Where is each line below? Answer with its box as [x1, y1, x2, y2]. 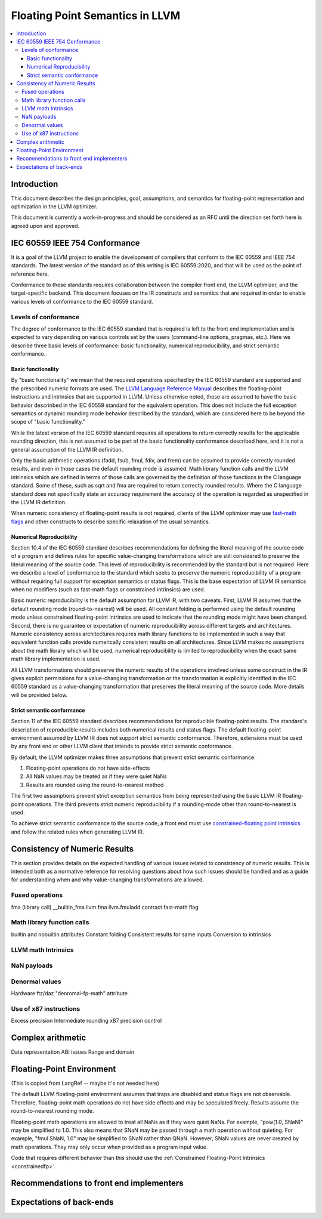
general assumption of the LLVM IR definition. [11, 446, 123, 453]
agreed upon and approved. [11, 222, 80, 229]
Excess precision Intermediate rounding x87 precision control [11, 1017, 162, 1024]
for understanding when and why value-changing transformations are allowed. [11, 876, 204, 883]
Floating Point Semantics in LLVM [11, 9, 181, 22]
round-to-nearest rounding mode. [11, 1107, 94, 1115]
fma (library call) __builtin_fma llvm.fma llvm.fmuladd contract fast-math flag [11, 903, 199, 911]
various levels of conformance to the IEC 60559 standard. [11, 298, 153, 305]
